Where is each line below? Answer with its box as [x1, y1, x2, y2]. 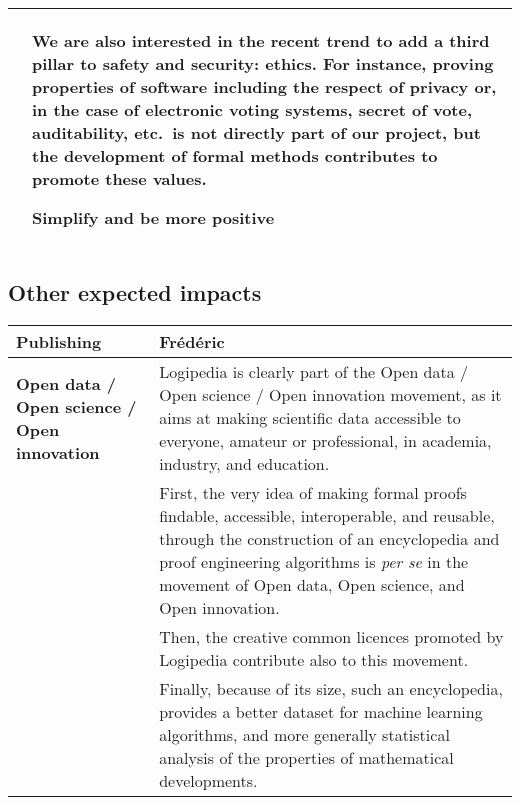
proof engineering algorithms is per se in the [159, 550, 469, 574]
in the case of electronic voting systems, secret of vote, [32, 98, 473, 121]
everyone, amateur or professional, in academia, [159, 429, 492, 453]
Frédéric [159, 330, 225, 354]
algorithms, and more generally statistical [159, 723, 450, 747]
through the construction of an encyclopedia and [159, 527, 500, 551]
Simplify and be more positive [32, 206, 275, 229]
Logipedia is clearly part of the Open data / [159, 360, 469, 384]
